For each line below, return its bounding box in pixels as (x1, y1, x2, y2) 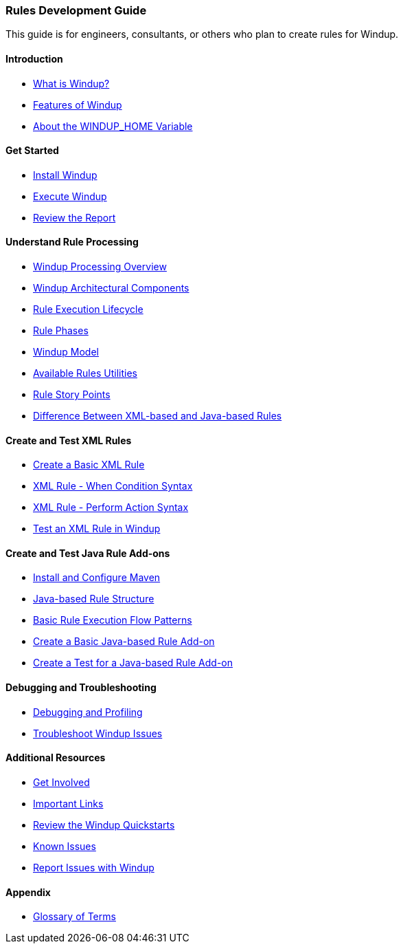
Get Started (5, 144, 59, 157)
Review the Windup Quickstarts (33, 818, 175, 831)
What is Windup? (33, 77, 110, 89)
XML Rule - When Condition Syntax (33, 480, 193, 492)
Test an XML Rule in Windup (33, 523, 161, 535)
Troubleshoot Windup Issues (33, 727, 163, 739)
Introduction (5, 52, 63, 65)
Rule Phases (33, 325, 89, 337)
